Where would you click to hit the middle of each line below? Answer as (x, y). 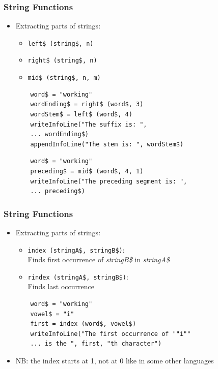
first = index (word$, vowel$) (83, 324)
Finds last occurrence (61, 286)
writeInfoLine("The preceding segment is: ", (109, 181)
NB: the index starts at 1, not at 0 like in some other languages (115, 360)
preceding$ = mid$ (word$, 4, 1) (87, 171)
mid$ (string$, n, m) (64, 78)
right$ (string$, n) (62, 61)
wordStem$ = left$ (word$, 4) (81, 114)
